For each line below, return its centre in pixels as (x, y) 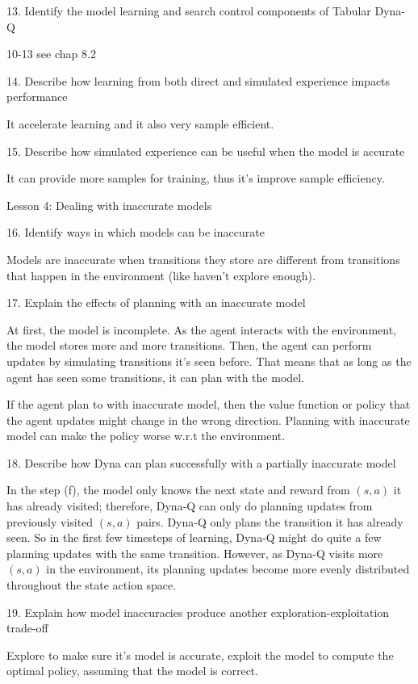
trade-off (27, 628)
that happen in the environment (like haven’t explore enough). (161, 275)
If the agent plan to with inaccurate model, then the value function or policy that (209, 404)
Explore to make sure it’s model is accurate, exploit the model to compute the (200, 655)
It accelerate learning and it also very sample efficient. (140, 123)
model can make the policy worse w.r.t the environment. (146, 436)
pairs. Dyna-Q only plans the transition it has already (270, 521)
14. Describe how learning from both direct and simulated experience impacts (199, 80)
